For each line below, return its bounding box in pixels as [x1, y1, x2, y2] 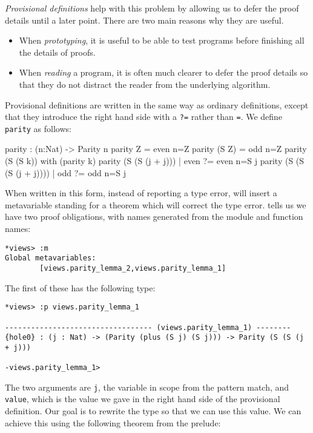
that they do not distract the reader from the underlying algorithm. [19, 78, 271, 90]
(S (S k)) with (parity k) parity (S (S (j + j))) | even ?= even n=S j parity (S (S [5, 154, 305, 167]
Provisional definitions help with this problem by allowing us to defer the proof [5, 2, 299, 14]
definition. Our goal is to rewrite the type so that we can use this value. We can [5, 405, 301, 417]
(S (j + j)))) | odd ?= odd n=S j [5, 166, 126, 179]
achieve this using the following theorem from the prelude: [5, 416, 221, 429]
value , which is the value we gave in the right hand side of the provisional [5, 392, 280, 405]
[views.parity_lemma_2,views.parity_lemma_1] [39, 263, 226, 273]
